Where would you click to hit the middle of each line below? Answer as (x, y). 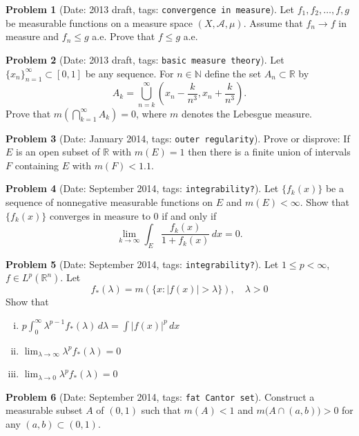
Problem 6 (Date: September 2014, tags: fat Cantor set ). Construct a (160, 396)
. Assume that (273, 22)
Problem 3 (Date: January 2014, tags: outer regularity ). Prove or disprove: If (178, 138)
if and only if (189, 215)
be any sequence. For (129, 73)
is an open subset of (58, 152)
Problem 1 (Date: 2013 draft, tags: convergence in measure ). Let (150, 9)
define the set (233, 73)
